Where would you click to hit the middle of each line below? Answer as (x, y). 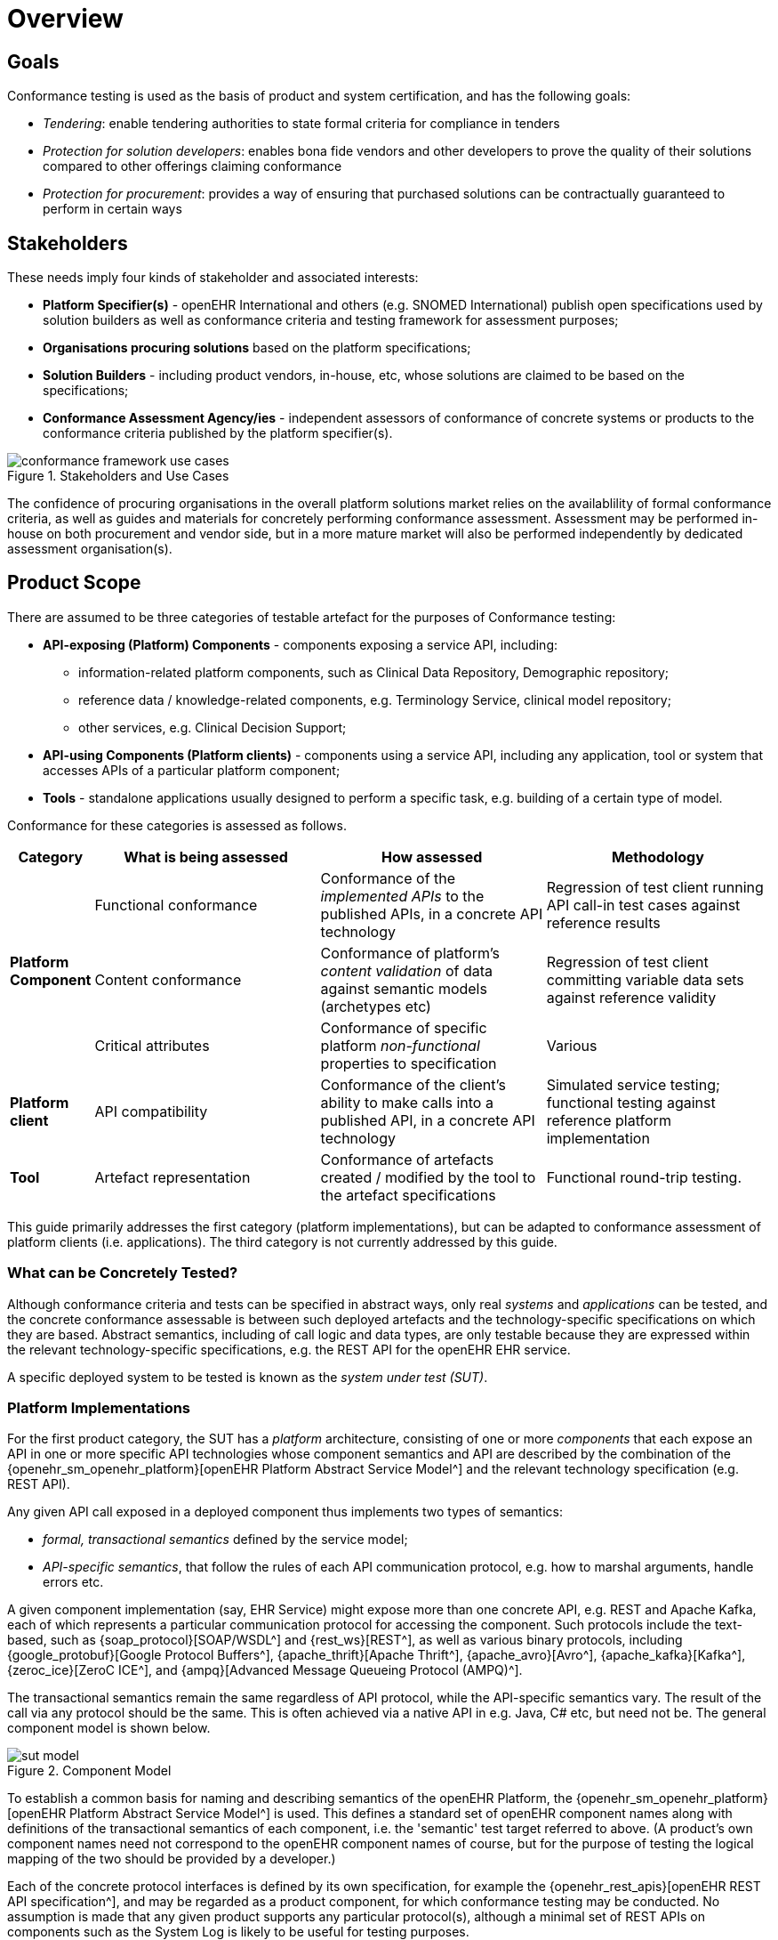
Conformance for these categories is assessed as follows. (177, 825)
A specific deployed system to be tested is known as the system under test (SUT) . (248, 1377)
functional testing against (631, 1102)
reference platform (609, 1120)
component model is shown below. (109, 1728)
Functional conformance (176, 905)
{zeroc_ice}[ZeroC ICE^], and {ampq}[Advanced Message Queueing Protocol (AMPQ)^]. (265, 1670)
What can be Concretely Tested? (123, 1273)
